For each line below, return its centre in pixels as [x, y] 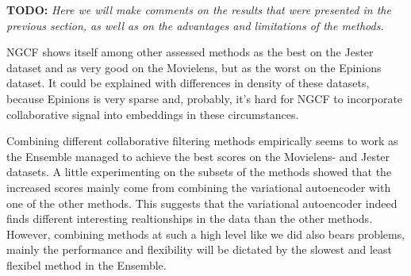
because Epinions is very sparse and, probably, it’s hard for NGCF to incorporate [205, 98]
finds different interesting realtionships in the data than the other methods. [190, 218]
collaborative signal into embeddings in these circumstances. [153, 114]
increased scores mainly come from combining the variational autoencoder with [199, 187]
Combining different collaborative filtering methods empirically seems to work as [202, 141]
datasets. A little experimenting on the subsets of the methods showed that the [199, 172]
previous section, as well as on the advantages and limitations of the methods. [195, 25]
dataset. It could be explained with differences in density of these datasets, [188, 83]
